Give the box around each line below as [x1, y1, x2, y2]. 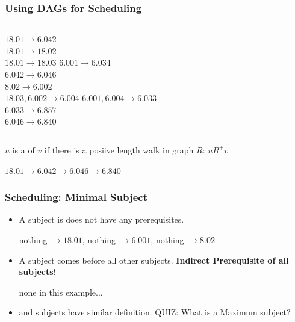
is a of [12, 143, 35, 156]
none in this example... [19, 285, 103, 298]
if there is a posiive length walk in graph [44, 143, 194, 156]
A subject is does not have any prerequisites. [19, 213, 184, 226]
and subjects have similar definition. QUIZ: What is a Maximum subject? [19, 306, 291, 318]
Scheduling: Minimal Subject [5, 190, 148, 205]
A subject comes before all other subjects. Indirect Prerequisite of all [19, 253, 289, 266]
